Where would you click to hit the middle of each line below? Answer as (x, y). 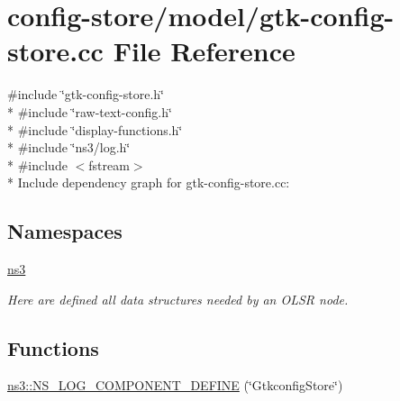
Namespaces (65, 231)
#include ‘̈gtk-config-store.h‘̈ (86, 94)
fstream (109, 164)
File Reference (204, 51)
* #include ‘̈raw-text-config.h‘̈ (90, 111)
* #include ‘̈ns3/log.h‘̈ (69, 147)
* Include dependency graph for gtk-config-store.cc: (149, 182)
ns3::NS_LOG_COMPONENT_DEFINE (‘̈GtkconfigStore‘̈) (175, 385)
